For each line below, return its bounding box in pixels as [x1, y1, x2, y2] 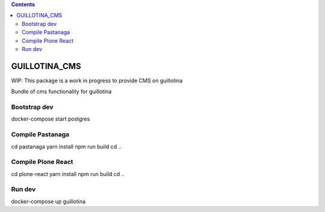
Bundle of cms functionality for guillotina [11, 88, 112, 95]
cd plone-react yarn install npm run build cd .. [11, 170, 125, 177]
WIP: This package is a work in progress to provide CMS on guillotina [11, 77, 183, 84]
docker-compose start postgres [11, 115, 90, 123]
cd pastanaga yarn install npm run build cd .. [11, 143, 122, 150]
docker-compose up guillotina [11, 198, 86, 205]
